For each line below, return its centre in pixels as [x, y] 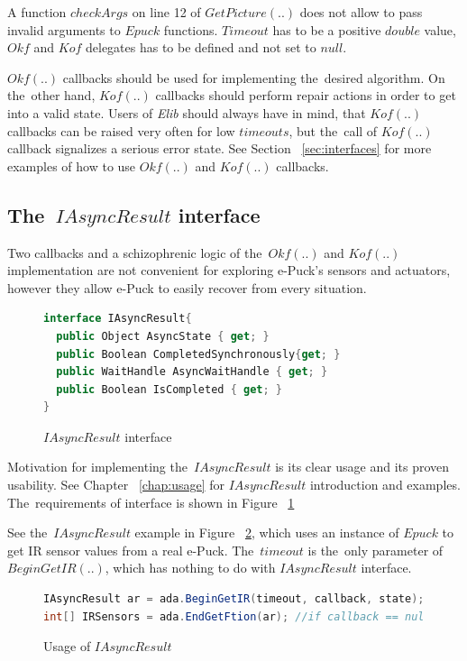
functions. [191, 29]
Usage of [67, 646]
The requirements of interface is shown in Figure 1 [151, 502]
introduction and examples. [385, 485]
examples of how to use [72, 165]
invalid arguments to [64, 29]
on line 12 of [166, 12]
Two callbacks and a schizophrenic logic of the [135, 252]
